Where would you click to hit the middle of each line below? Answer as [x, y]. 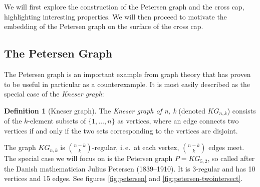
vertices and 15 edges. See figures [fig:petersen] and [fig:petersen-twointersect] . [123, 178]
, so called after [231, 158]
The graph [20, 147]
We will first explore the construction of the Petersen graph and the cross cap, [124, 6]
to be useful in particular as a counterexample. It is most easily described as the [127, 84]
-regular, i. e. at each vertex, [136, 147]
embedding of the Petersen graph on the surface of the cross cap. [104, 26]
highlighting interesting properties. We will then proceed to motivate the [115, 16]
